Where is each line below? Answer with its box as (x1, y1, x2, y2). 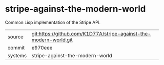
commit (7, 44, 25, 51)
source (7, 33, 23, 40)
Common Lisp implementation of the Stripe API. (5, 19, 101, 25)
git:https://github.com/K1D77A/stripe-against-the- (31, 30, 151, 37)
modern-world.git (31, 36, 73, 43)
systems (7, 52, 27, 59)
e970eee (31, 44, 53, 51)
